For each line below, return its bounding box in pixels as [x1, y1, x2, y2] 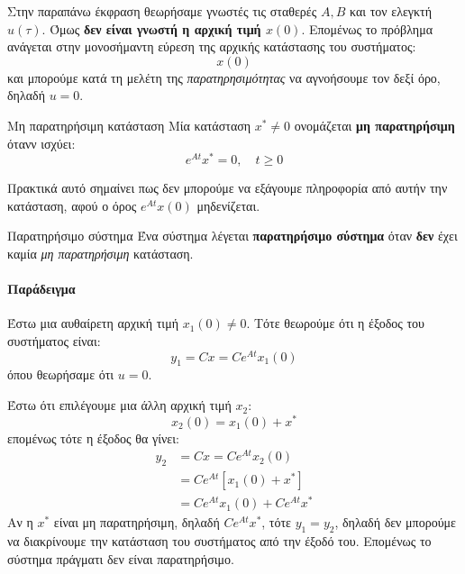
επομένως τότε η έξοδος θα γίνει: [7, 428, 179, 447]
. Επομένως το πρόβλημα [301, 19, 433, 38]
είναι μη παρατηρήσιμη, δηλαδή [53, 513, 220, 532]
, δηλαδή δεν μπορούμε [334, 513, 456, 532]
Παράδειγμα [7, 279, 76, 298]
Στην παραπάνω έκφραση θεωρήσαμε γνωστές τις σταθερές [7, 2, 317, 20]
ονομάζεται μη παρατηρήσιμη [294, 115, 455, 134]
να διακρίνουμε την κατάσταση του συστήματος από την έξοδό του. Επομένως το [7, 532, 432, 551]
